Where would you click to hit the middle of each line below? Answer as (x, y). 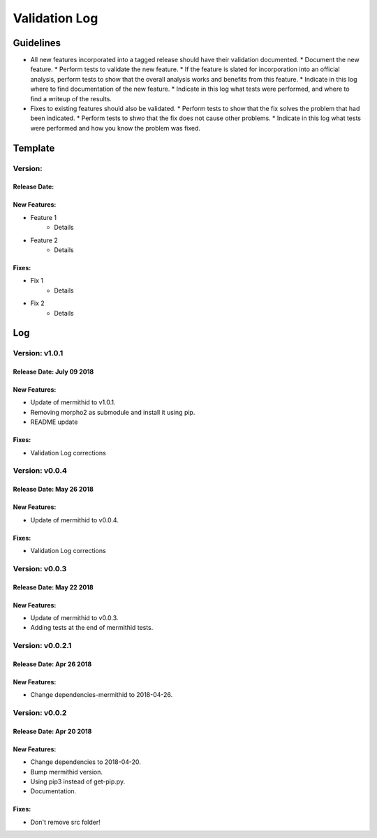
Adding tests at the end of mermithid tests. (92, 628)
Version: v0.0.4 (40, 471)
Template (34, 148)
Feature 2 (44, 240)
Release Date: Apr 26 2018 (52, 664)
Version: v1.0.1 (38, 353)
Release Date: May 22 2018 (53, 587)
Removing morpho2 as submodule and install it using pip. (113, 412)
